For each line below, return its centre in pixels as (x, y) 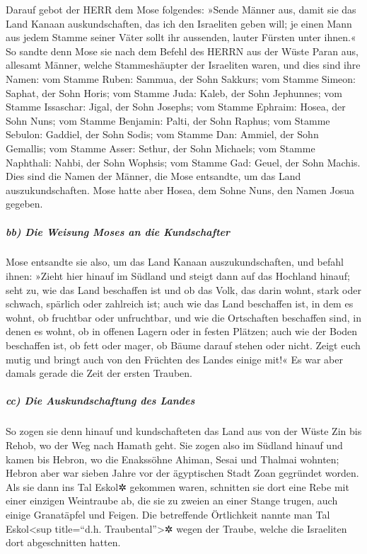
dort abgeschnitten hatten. (63, 542)
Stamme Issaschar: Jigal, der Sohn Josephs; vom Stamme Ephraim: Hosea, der (176, 107)
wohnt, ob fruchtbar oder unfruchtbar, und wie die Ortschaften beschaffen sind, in (183, 317)
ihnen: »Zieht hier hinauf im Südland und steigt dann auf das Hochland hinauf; (178, 276)
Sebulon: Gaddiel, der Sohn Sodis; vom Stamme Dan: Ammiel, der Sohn (162, 134)
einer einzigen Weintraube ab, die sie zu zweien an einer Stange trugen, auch (172, 501)
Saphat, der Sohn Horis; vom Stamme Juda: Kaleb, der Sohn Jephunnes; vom (174, 92)
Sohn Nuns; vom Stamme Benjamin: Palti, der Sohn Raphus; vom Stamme (168, 120)
